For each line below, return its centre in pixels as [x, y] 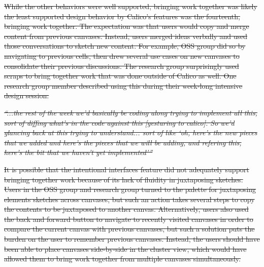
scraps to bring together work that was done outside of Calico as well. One [120, 76]
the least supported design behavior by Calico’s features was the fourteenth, [122, 16]
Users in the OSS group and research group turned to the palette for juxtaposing [130, 189]
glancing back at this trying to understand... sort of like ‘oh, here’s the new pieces [131, 132]
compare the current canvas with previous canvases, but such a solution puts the [129, 229]
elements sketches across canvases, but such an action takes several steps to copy [129, 199]
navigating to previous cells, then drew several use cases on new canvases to [122, 55]
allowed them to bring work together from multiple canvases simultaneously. [122, 259]
